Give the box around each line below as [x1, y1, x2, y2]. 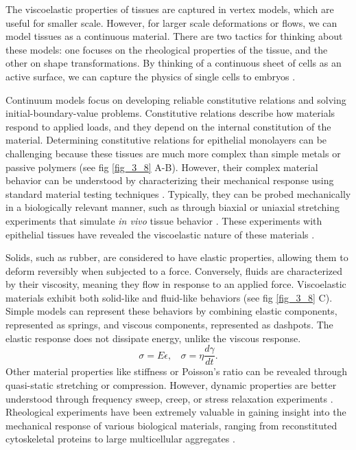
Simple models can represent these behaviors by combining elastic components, [5, 304, 337, 318]
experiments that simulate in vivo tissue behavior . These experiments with [5, 213, 322, 227]
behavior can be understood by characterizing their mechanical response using [5, 173, 334, 188]
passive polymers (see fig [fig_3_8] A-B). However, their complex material [5, 159, 318, 174]
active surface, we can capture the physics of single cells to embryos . [5, 69, 296, 83]
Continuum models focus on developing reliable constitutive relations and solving [5, 92, 346, 106]
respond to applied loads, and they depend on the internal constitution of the [5, 119, 331, 133]
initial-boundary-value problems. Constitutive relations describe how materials [5, 106, 335, 120]
